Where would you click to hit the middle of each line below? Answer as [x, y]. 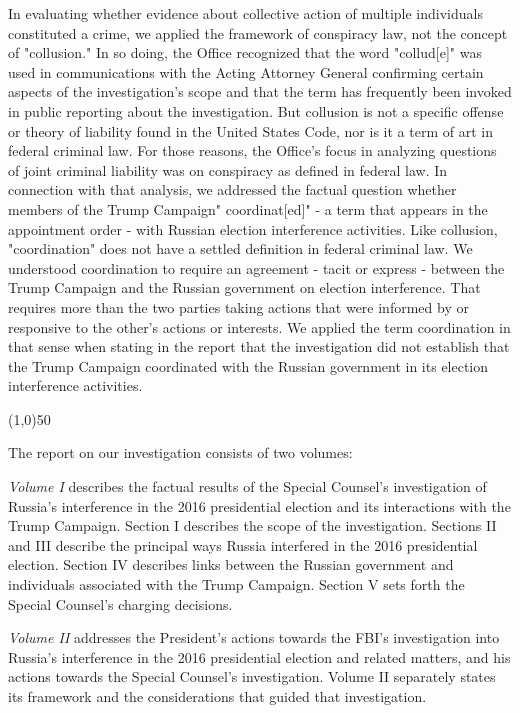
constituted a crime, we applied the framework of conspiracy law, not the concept [258, 32]
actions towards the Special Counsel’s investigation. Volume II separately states [252, 676]
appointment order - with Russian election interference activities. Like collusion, [253, 228]
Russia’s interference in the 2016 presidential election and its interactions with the [259, 505]
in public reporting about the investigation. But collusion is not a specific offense [256, 110]
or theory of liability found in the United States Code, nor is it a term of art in [250, 130]
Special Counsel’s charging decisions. [120, 603]
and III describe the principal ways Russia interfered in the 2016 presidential [243, 544]
